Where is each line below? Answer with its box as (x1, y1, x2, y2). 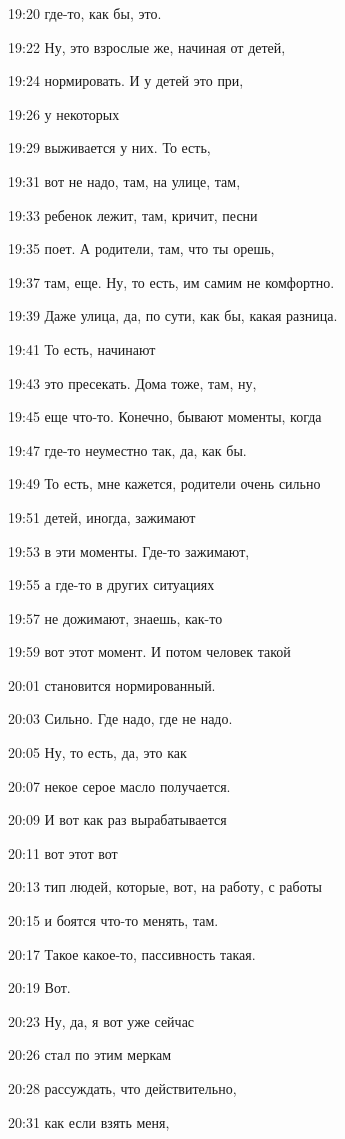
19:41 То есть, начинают (8, 338, 156, 359)
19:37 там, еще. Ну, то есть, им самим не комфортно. (8, 271, 335, 292)
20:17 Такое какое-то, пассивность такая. (8, 943, 256, 964)
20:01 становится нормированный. (8, 674, 216, 695)
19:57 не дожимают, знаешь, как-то (8, 607, 223, 628)
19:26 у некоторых (8, 103, 120, 124)
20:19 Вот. (8, 977, 71, 998)
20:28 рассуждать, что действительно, (8, 1078, 237, 1098)
